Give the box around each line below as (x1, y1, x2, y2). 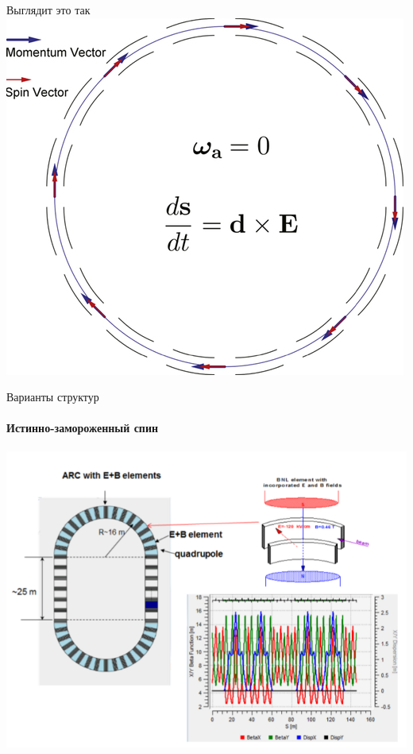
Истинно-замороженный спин (6, 420, 159, 436)
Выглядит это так (6, 2, 91, 17)
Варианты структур (6, 389, 99, 405)
